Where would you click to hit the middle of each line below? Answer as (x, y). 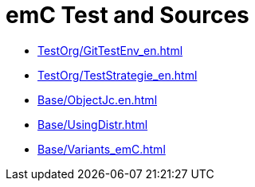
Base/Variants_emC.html (102, 149)
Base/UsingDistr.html (93, 124)
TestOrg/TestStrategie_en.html (118, 75)
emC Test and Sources (127, 15)
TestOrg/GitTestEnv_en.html (110, 50)
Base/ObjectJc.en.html (98, 99)
